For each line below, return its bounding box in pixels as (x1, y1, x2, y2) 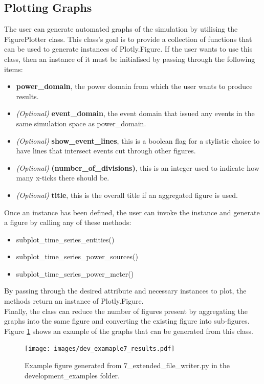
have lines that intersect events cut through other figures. (16, 145, 196, 156)
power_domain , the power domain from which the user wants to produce (16, 81, 253, 92)
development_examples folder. (25, 370, 120, 380)
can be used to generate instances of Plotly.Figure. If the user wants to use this (4, 43, 253, 54)
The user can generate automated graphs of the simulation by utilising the (4, 24, 238, 34)
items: (4, 63, 23, 74)
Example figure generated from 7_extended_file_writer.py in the (25, 360, 230, 371)
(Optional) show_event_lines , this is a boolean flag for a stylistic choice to (16, 135, 260, 146)
